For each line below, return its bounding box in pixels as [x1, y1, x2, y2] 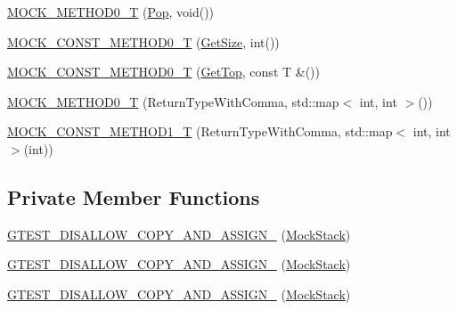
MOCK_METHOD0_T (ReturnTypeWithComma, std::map [7, 92, 339, 110]
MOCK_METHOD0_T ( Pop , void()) [7, 3, 215, 20]
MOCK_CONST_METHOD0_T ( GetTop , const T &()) [7, 62, 320, 81]
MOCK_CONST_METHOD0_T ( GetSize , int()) [7, 32, 280, 51]
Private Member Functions [7, 183, 260, 210]
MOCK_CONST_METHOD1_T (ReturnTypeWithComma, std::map [7, 122, 393, 141]
